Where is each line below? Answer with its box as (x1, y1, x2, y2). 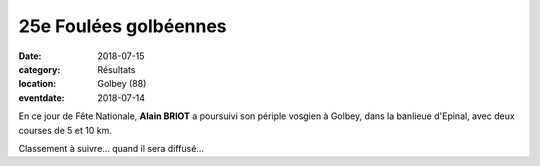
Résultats (97, 63, 136, 75)
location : (18, 78, 57, 90)
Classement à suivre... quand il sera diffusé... (18, 142, 205, 154)
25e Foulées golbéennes (18, 15, 227, 37)
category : (18, 63, 61, 75)
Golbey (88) (97, 78, 147, 90)
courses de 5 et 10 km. (18, 124, 112, 136)
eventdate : (18, 91, 65, 104)
